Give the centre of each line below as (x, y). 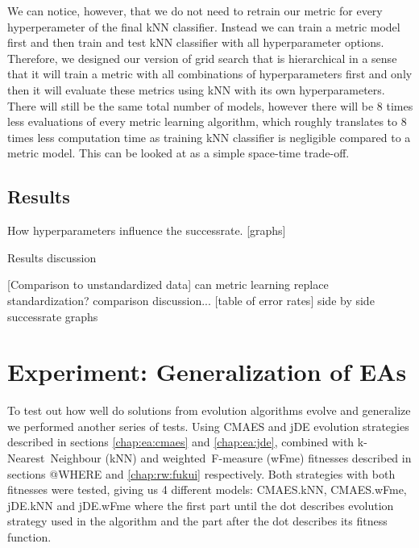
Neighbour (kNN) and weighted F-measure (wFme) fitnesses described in (231, 458)
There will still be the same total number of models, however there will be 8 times (210, 105)
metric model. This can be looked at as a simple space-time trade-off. (178, 153)
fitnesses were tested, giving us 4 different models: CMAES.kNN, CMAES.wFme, (207, 489)
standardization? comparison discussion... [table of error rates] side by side (191, 300)
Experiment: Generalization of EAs (207, 372)
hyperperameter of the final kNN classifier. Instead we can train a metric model (204, 26)
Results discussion (52, 257)
